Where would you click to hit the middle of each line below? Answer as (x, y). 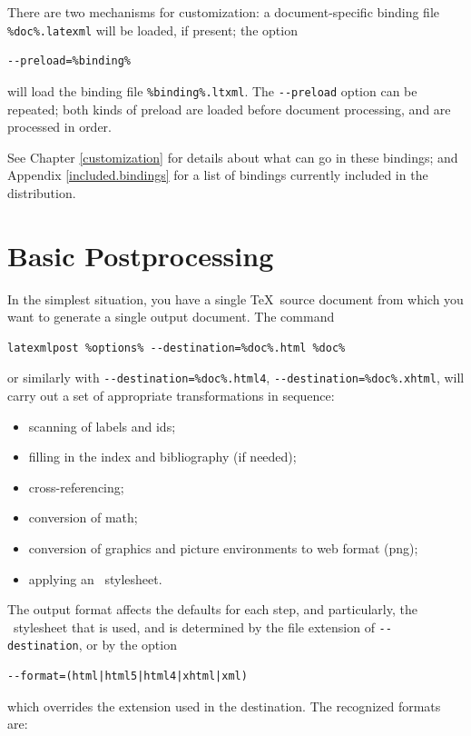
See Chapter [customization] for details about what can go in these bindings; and (233, 157)
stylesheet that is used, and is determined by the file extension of (194, 627)
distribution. (42, 192)
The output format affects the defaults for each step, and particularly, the (212, 609)
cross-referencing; (76, 487)
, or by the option (128, 645)
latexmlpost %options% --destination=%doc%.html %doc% (177, 348)
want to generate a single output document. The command (171, 317)
